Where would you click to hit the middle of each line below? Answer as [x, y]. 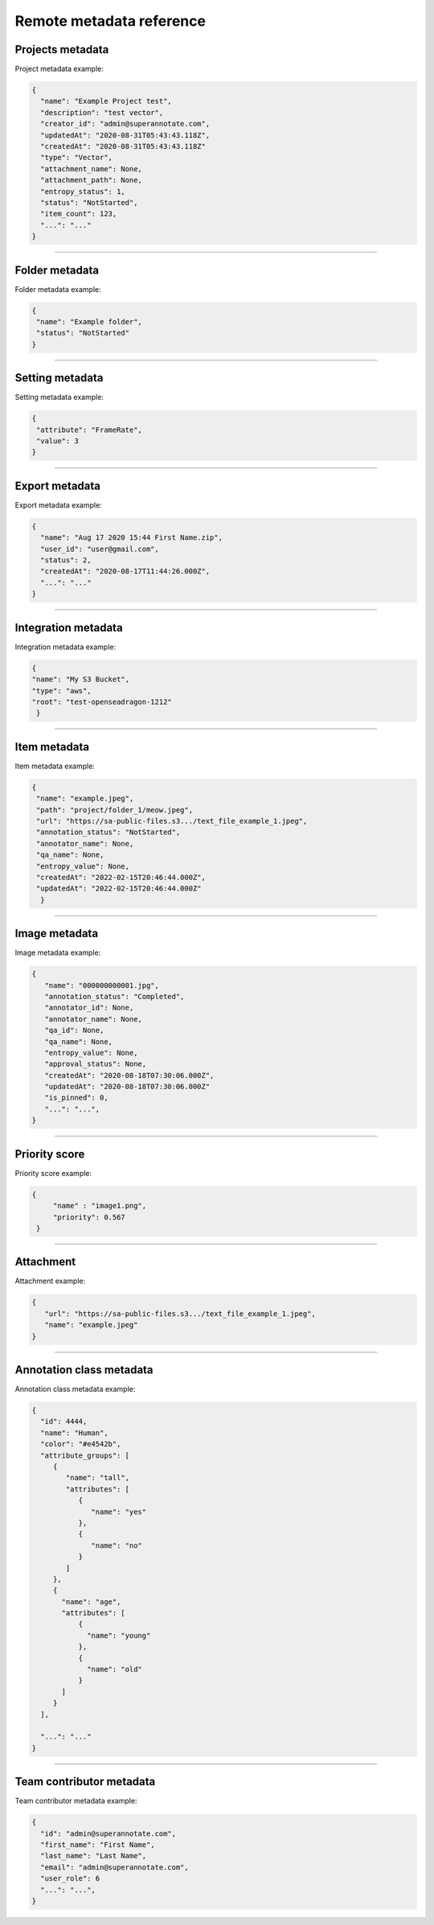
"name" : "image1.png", [100, 1206]
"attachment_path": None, [91, 180]
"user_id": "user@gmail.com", [100, 549]
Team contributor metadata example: [76, 1801]
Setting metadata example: [59, 397]
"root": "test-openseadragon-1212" [102, 701]
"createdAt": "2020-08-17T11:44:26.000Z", [125, 572]
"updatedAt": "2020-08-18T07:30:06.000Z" [127, 1087]
